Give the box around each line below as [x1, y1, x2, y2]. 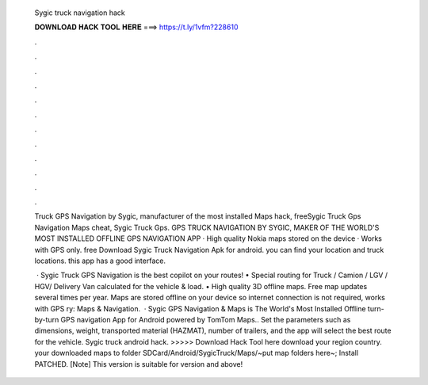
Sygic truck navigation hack [34, 8, 126, 17]
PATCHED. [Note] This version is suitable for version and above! [34, 359, 243, 368]
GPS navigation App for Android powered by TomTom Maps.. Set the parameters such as [60, 314, 351, 324]
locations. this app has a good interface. [34, 256, 166, 265]
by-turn [34, 314, 59, 324]
